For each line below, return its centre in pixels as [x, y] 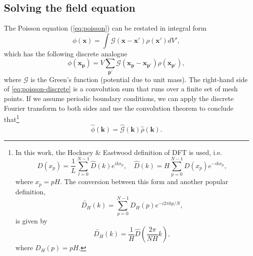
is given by [31, 221]
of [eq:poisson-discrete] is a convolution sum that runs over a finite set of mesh [121, 89]
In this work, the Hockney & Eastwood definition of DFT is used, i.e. [119, 152]
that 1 [12, 118]
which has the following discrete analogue [66, 53]
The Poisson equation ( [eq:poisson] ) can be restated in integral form [105, 28]
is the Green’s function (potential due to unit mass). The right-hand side [139, 79]
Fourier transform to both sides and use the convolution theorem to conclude [119, 108]
